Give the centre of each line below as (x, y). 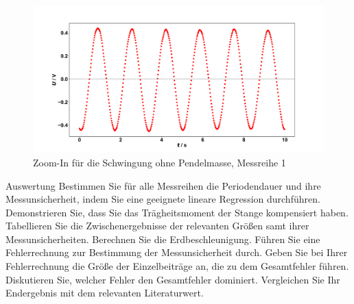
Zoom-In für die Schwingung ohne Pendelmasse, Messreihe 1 (160, 162)
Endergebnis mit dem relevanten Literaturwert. (105, 293)
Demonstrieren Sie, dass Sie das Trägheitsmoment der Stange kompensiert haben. (177, 212)
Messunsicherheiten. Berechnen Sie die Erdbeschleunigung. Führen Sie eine (163, 239)
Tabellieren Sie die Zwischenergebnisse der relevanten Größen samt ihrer (157, 226)
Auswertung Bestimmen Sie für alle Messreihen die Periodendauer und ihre (163, 185)
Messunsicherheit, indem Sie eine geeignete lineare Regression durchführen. (163, 199)
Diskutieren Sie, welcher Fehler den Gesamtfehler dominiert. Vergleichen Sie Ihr (173, 279)
